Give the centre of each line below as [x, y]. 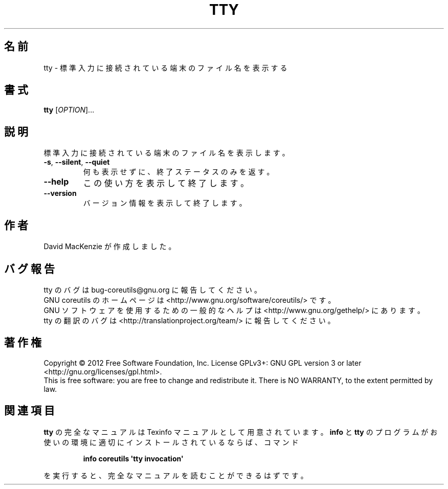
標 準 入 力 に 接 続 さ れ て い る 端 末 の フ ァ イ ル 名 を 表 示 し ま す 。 [166, 153]
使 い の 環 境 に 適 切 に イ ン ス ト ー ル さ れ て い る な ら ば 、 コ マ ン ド [171, 442]
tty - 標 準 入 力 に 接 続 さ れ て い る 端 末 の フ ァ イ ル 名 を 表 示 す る [165, 68]
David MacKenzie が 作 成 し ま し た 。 [110, 247]
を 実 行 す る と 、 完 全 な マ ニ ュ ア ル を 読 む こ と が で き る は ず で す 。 [176, 475]
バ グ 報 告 [29, 269]
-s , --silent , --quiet [77, 162]
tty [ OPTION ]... [69, 110]
